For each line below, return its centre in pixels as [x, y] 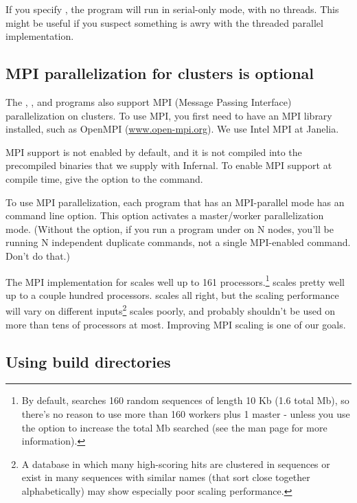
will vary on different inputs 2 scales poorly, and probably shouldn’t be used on [171, 310]
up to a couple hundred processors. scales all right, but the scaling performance [172, 294]
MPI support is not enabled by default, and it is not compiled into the [154, 152]
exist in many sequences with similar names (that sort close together [166, 477]
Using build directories [88, 361]
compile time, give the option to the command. [104, 178]
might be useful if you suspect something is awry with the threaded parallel [164, 22]
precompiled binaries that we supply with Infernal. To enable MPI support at [169, 165]
